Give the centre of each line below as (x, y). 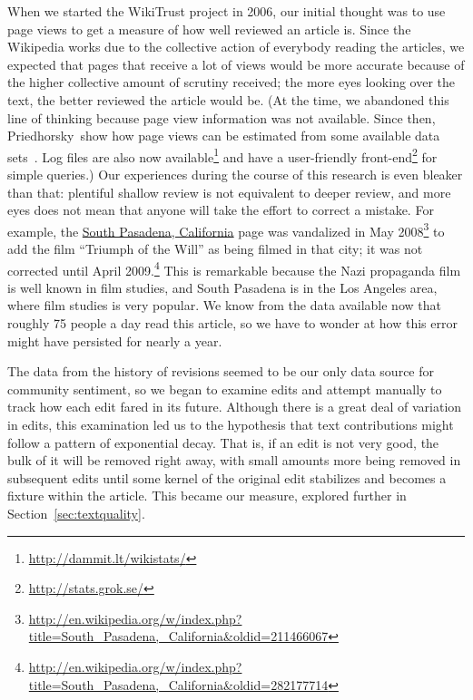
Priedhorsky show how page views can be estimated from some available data (224, 136)
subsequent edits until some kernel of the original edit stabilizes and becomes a (227, 477)
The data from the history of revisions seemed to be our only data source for (221, 371)
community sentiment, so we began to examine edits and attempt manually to (225, 389)
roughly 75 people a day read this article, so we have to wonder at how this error (232, 323)
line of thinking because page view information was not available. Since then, (222, 117)
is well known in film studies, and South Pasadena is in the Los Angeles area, (222, 287)
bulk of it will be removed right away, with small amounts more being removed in (234, 460)
